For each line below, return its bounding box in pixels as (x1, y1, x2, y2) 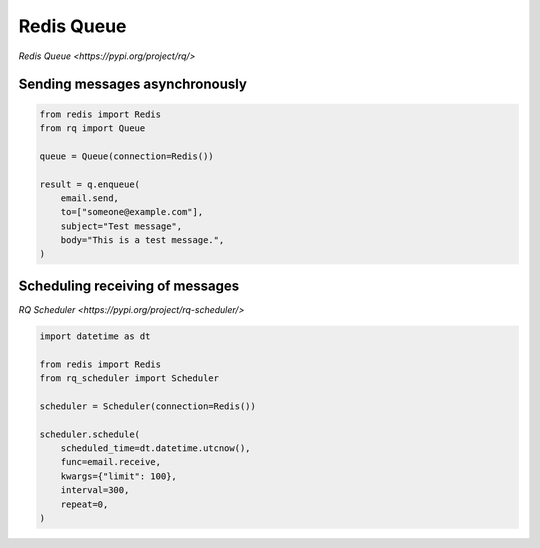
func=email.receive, (60, 456, 162, 468)
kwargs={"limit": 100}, (60, 470, 177, 482)
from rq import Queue (39, 122, 146, 134)
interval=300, (60, 485, 130, 496)
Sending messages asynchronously (18, 76, 247, 93)
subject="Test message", (60, 220, 183, 232)
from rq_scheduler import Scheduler (39, 373, 220, 384)
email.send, (60, 192, 120, 204)
